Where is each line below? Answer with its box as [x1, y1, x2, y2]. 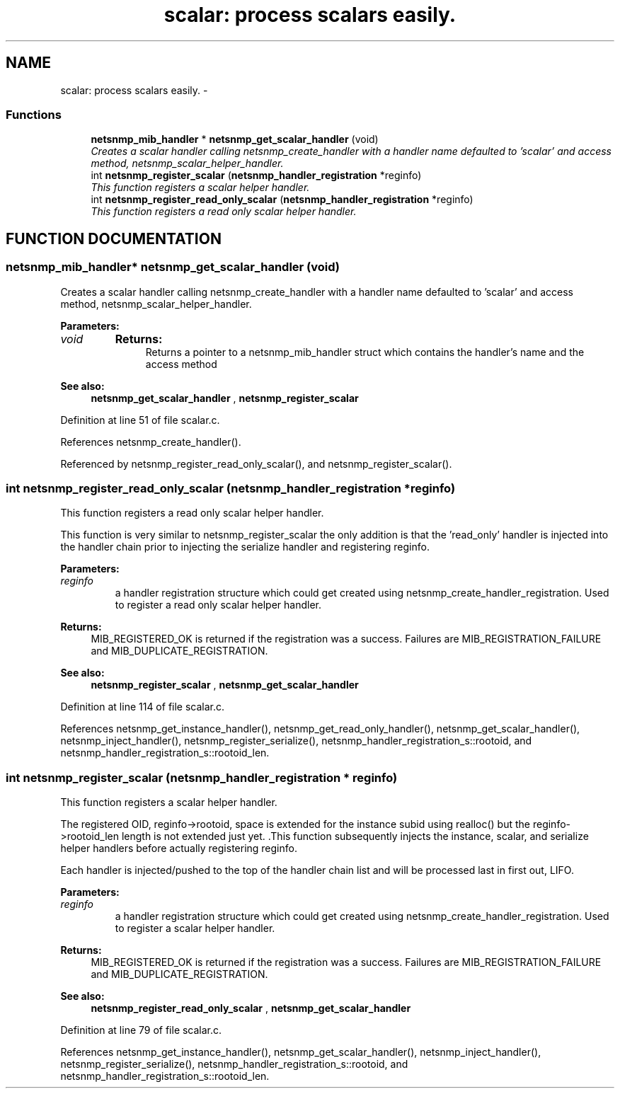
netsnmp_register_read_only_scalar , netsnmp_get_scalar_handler [91, 1002, 411, 1015]
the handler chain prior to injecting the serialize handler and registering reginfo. [60, 541, 430, 553]
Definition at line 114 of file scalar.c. [60, 701, 225, 713]
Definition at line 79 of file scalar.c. [60, 1024, 222, 1037]
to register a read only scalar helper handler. [115, 599, 321, 611]
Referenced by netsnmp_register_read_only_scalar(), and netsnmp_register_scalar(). [60, 457, 452, 470]
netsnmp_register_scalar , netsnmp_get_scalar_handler [91, 679, 359, 691]
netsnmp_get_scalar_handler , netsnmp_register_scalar [91, 391, 359, 404]
